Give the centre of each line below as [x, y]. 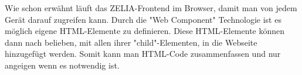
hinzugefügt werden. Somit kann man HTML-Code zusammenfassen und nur [143, 54]
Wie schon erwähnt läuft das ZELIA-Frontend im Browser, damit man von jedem [151, 8]
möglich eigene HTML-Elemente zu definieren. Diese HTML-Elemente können [145, 31]
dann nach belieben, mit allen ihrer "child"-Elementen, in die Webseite [131, 42]
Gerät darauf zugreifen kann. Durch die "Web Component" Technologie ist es [143, 19]
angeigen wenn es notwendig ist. [62, 65]
